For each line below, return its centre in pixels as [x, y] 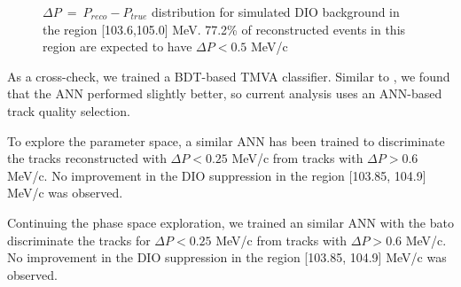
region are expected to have [117, 47]
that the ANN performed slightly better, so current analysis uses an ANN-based [225, 93]
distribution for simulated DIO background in [276, 12]
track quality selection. [69, 110]
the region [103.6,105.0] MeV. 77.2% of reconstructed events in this [224, 29]
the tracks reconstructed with [87, 158]
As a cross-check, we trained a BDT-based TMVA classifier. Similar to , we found [229, 76]
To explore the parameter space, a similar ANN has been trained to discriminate [226, 140]
